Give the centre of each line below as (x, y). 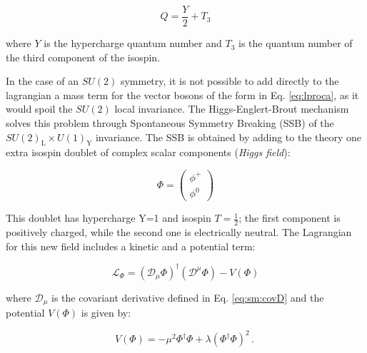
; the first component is (290, 218)
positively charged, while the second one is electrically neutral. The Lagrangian (179, 231)
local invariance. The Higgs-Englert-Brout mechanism (232, 109)
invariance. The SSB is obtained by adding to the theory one (228, 137)
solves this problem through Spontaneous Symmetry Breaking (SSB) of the (170, 123)
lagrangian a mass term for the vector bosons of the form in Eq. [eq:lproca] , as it (182, 94)
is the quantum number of (295, 43)
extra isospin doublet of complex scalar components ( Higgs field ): (148, 152)
